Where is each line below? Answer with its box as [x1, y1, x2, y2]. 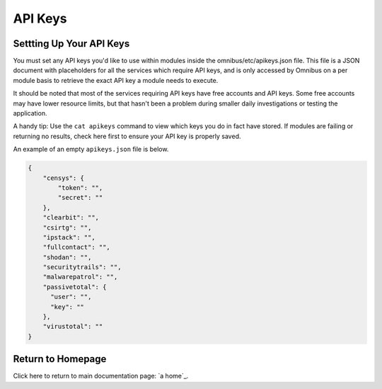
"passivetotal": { [42, 283, 107, 291]
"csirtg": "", [42, 223, 92, 232]
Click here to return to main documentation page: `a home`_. [13, 372, 189, 380]
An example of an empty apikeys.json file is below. [13, 145, 169, 154]
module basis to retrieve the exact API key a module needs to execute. [13, 76, 219, 84]
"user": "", [50, 293, 92, 301]
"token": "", [57, 184, 103, 191]
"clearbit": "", [42, 213, 99, 222]
